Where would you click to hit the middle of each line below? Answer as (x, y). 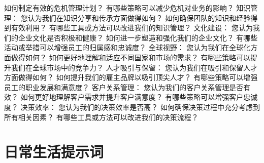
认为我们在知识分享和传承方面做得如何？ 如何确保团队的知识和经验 (139, 17)
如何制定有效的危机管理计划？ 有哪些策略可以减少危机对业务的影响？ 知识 (127, 8)
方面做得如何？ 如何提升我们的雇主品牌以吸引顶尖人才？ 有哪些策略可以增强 (131, 77)
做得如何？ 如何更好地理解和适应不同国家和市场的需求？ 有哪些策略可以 (131, 57)
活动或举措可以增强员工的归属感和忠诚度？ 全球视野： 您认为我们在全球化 (127, 47)
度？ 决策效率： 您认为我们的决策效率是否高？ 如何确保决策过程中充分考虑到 (132, 107)
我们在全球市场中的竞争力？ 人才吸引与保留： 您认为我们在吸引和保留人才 (134, 67)
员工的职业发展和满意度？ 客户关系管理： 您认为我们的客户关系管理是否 (124, 87)
